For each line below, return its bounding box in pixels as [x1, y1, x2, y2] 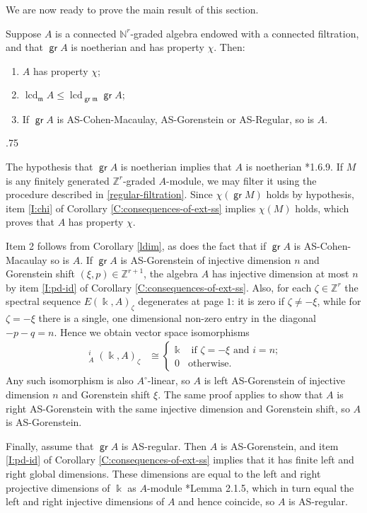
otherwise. [187, 359, 232, 369]
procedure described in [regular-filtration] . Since [6, 187, 213, 202]
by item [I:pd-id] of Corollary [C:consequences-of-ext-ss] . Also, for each [6, 279, 312, 294]
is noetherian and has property [71, 40, 204, 54]
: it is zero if [231, 294, 284, 309]
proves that [6, 214, 54, 229]
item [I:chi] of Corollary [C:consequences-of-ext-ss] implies [6, 200, 256, 215]
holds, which [295, 200, 349, 215]
